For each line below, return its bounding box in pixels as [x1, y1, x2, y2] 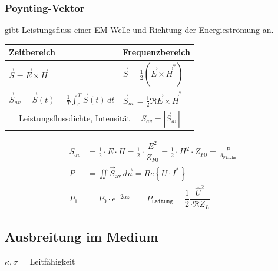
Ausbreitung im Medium [5, 227, 158, 246]
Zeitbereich [9, 46, 55, 58]
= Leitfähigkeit [20, 255, 75, 267]
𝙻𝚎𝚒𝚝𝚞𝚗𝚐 [151, 199, 173, 205]
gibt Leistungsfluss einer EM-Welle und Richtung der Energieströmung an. [5, 24, 274, 36]
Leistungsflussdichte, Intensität [19, 111, 130, 124]
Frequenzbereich [123, 46, 190, 58]
